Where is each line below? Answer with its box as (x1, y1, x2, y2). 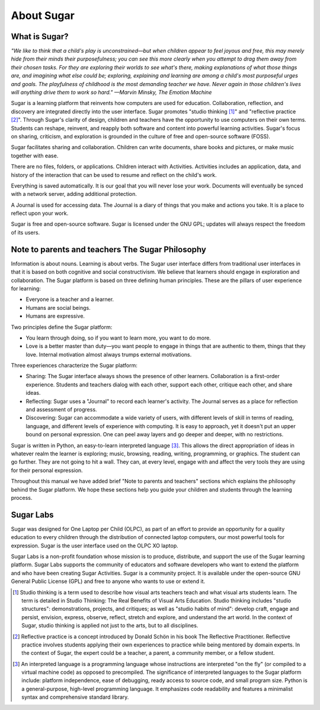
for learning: (11, 285, 41, 292)
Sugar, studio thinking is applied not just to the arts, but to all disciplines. (21, 622, 199, 629)
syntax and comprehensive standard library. (21, 693, 129, 701)
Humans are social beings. (25, 304, 91, 311)
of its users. (11, 229, 40, 236)
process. (11, 494, 33, 501)
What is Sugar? (11, 31, 69, 42)
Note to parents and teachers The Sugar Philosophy (11, 244, 207, 255)
